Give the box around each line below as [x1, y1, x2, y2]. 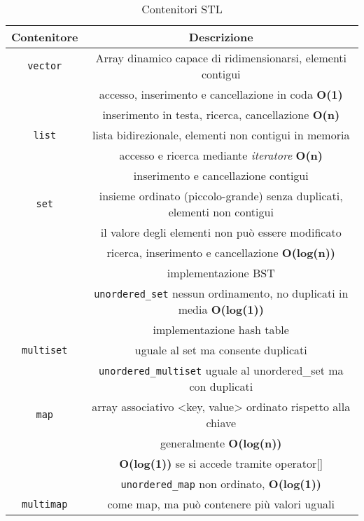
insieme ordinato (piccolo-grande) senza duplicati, [99, 188, 343, 204]
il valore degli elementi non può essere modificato [100, 224, 342, 240]
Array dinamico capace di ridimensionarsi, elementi [95, 50, 347, 66]
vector [27, 60, 62, 71]
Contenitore [11, 29, 78, 45]
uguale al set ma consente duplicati [134, 342, 307, 358]
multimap [22, 498, 68, 510]
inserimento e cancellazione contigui [133, 167, 309, 183]
